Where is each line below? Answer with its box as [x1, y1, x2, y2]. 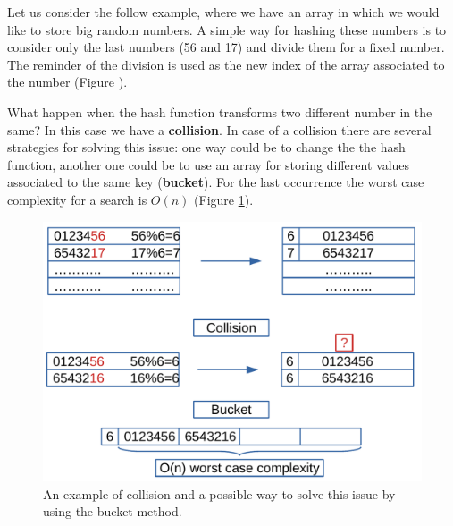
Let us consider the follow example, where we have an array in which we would [7, 3, 440, 21]
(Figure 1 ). [194, 190, 254, 208]
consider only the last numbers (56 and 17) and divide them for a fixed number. [7, 38, 445, 56]
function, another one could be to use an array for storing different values [7, 155, 410, 174]
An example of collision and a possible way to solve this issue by [43, 484, 396, 503]
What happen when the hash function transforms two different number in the [7, 102, 432, 121]
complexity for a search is [7, 190, 147, 208]
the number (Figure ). [7, 72, 128, 91]
